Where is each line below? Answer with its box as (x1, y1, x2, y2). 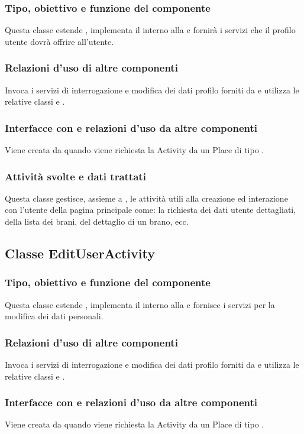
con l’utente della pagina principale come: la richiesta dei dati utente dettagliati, (5, 203, 296, 216)
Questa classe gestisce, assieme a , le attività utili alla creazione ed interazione (5, 192, 288, 204)
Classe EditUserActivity (5, 244, 155, 263)
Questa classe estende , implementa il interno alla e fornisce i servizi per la (5, 298, 275, 310)
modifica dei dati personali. (5, 310, 104, 322)
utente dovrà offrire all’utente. (5, 35, 114, 47)
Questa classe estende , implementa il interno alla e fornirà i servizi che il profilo (5, 24, 296, 36)
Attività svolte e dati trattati (5, 169, 146, 183)
